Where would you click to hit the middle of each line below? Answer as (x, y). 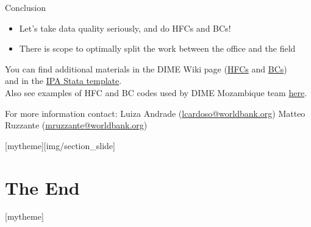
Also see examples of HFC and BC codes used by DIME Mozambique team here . (156, 92)
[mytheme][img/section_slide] (60, 145)
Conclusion (25, 7)
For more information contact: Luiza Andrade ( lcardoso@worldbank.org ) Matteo (155, 113)
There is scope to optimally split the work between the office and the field (157, 48)
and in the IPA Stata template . (63, 81)
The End (42, 187)
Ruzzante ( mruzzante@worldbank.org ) (76, 125)
